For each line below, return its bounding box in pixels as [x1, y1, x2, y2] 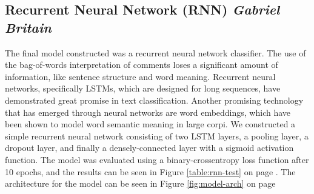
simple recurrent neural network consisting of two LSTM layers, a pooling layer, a [5, 129, 309, 142]
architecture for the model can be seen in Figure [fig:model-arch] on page [5, 177, 276, 190]
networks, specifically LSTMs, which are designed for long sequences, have [5, 82, 281, 95]
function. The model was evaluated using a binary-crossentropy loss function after [5, 153, 309, 166]
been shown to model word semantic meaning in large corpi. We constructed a [5, 118, 296, 130]
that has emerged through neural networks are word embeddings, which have [5, 105, 291, 118]
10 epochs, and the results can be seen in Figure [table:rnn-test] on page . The [5, 165, 296, 178]
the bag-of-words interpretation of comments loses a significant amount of [5, 58, 278, 71]
